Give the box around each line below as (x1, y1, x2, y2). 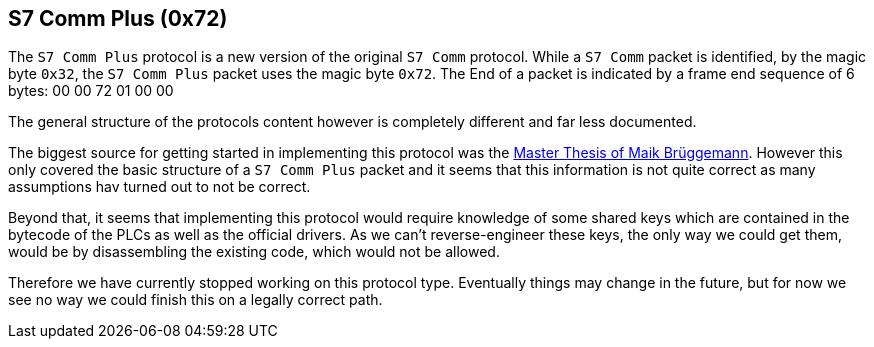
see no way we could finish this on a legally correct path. (8, 291, 383, 309)
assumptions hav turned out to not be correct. (8, 178, 311, 196)
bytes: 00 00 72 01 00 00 (8, 82, 174, 100)
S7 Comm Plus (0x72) (8, 6, 228, 31)
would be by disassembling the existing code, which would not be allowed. (8, 243, 500, 261)
